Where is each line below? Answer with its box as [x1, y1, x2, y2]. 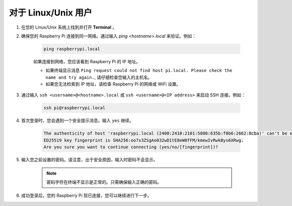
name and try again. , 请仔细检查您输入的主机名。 [45, 74, 153, 80]
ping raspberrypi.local [43, 46, 101, 51]
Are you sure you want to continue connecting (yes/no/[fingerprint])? [43, 144, 219, 150]
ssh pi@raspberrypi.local [43, 105, 106, 111]
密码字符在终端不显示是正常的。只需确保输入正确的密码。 [46, 179, 162, 185]
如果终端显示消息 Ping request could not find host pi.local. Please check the [45, 68, 233, 73]
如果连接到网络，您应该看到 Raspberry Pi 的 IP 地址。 [33, 58, 141, 64]
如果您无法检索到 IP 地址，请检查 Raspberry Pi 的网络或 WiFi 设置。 [45, 81, 181, 87]
